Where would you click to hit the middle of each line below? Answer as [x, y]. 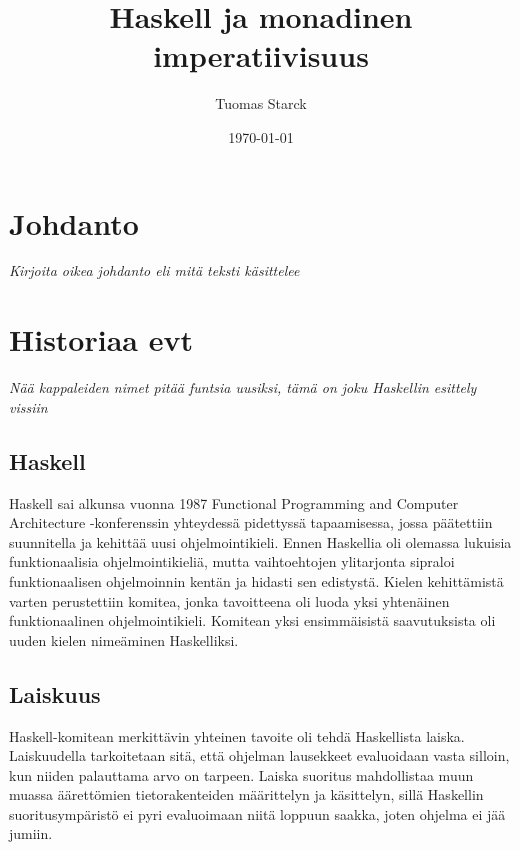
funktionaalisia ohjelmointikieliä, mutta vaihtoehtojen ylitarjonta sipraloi [232, 561]
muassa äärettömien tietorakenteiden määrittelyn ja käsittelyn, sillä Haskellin [246, 794]
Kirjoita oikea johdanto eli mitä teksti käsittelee [154, 270]
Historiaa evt [101, 339]
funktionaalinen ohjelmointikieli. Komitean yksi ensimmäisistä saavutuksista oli [252, 620]
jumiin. [31, 833]
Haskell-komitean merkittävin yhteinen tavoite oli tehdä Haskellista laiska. [237, 735]
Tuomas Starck [261, 103]
